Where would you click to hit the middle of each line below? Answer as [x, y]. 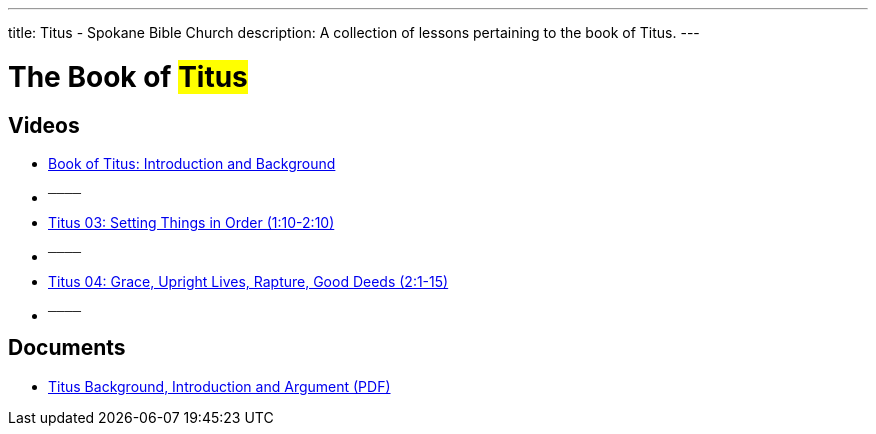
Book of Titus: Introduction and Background [192, 163]
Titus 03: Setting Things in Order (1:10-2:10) [191, 222]
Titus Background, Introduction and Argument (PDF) [219, 386]
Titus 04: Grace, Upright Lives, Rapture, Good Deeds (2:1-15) [248, 281]
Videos [44, 125]
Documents [67, 348]
